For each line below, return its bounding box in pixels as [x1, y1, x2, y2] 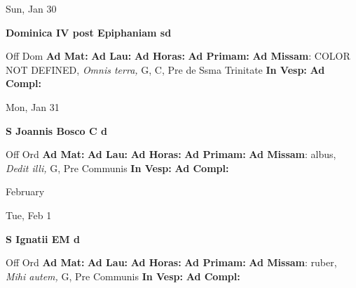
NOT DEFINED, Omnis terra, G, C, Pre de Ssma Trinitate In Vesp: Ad [6, 62, 325, 77]
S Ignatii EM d [6, 231, 80, 246]
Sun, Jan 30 [6, 1, 57, 15]
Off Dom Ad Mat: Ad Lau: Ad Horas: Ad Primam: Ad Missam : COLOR [6, 48, 350, 63]
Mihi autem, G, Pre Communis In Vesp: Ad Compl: [6, 268, 240, 283]
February [6, 184, 45, 199]
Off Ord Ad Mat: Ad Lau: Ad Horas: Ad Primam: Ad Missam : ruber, [6, 255, 337, 270]
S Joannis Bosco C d [6, 123, 107, 138]
